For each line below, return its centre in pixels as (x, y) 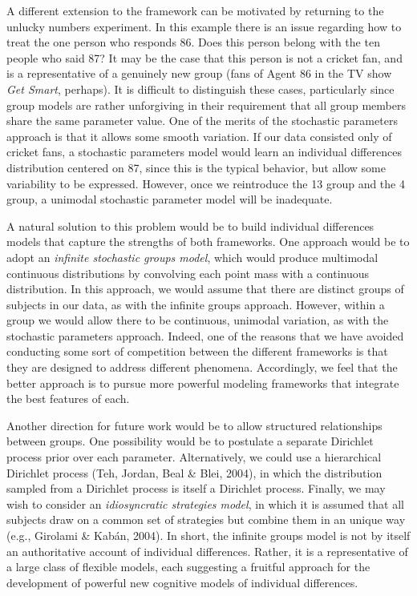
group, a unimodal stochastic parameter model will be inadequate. (170, 199)
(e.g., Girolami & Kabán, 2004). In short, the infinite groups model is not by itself (208, 535)
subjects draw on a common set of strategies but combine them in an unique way (206, 519)
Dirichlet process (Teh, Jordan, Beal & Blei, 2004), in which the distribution (194, 472)
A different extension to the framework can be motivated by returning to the (195, 10)
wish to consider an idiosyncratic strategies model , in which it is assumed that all (205, 503)
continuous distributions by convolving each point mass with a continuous (188, 273)
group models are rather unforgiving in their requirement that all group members (206, 105)
